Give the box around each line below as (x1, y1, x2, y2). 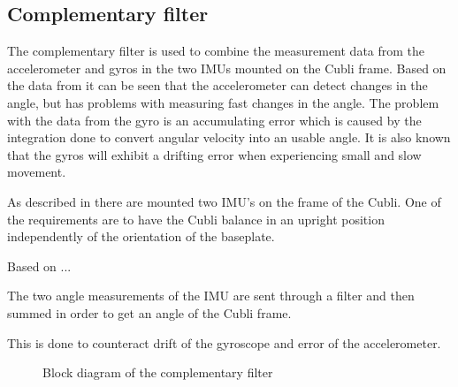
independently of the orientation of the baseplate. (7, 227, 275, 246)
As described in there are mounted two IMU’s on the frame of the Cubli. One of (7, 192, 441, 210)
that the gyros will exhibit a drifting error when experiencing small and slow (7, 145, 422, 163)
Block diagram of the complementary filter (42, 363, 273, 382)
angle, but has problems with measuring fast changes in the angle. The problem (7, 93, 439, 111)
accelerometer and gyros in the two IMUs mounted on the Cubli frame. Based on (7, 58, 447, 77)
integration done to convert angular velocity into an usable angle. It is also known (7, 128, 451, 147)
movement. (7, 163, 66, 181)
